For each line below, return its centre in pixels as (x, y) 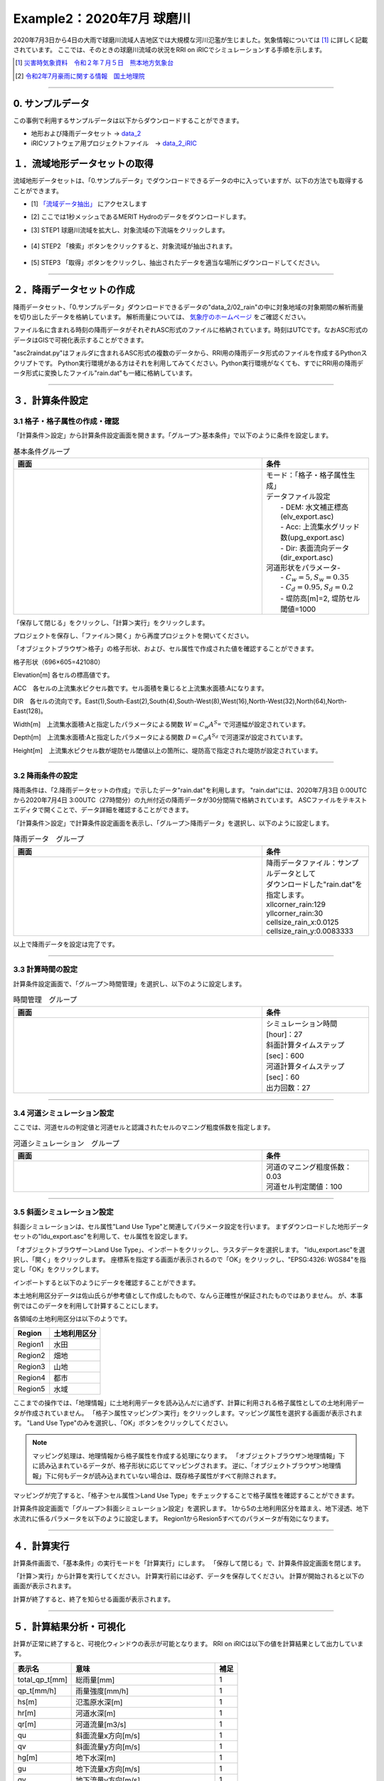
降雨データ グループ (49, 839)
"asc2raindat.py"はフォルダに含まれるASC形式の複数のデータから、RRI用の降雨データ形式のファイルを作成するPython (187, 353)
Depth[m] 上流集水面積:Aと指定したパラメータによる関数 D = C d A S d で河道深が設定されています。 (160, 738)
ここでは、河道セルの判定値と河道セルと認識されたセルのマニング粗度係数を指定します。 (144, 1127)
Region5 (31, 1389)
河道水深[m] (96, 1713)
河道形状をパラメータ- (303, 568)
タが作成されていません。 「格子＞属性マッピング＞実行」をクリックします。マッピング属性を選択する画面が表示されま (188, 1413)
